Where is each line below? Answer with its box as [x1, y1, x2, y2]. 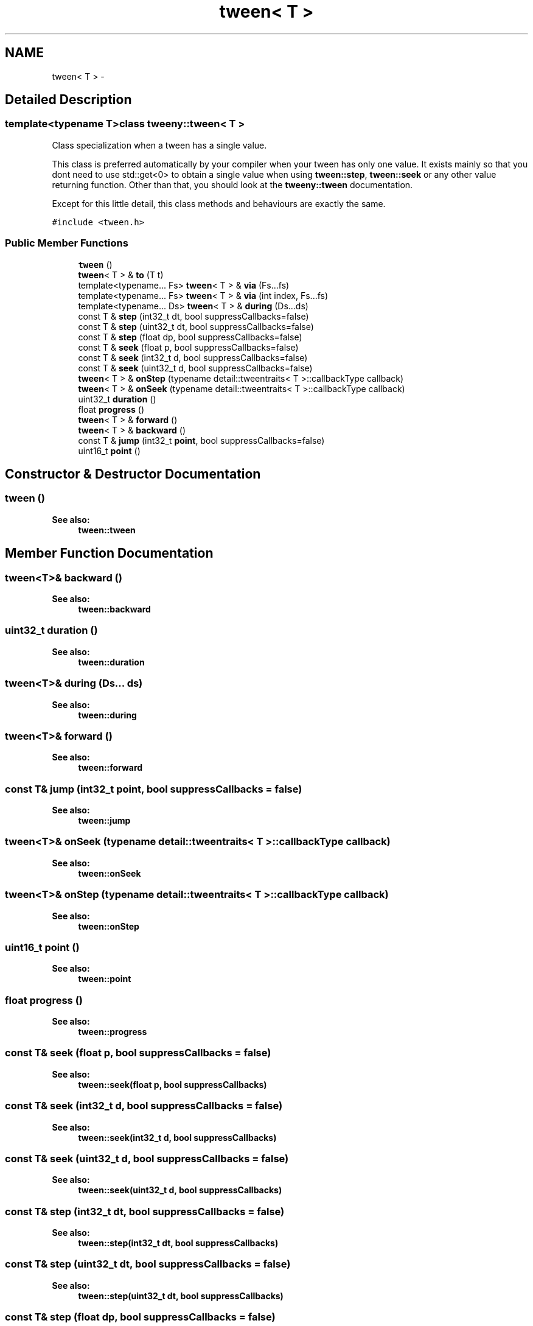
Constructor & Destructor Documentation [5, 466, 261, 482]
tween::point [78, 973, 131, 984]
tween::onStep [78, 921, 139, 931]
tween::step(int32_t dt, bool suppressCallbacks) [78, 1238, 279, 1248]
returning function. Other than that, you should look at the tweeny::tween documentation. [52, 179, 413, 190]
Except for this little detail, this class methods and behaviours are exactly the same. [52, 198, 386, 209]
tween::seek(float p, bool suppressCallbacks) [78, 1079, 267, 1090]
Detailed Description [5, 92, 132, 108]
